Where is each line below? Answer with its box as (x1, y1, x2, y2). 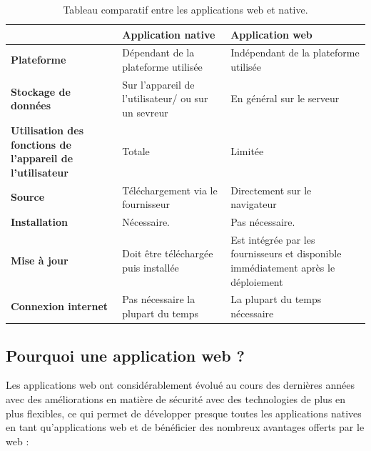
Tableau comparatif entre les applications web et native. (63, 2, 308, 16)
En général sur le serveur (230, 91, 340, 106)
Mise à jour (11, 253, 68, 268)
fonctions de (11, 137, 71, 152)
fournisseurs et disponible (230, 246, 342, 261)
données (11, 98, 51, 113)
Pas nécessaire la (122, 292, 195, 307)
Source (11, 189, 45, 204)
